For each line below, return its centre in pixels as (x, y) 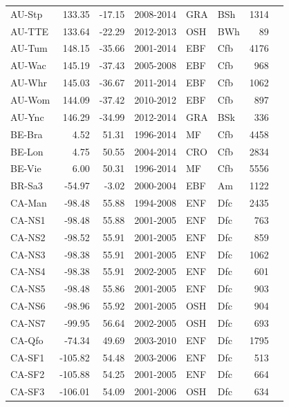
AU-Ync (27, 116)
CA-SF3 (28, 391)
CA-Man (29, 203)
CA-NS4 (28, 271)
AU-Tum (29, 48)
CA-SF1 (28, 357)
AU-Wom (30, 99)
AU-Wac (28, 65)
